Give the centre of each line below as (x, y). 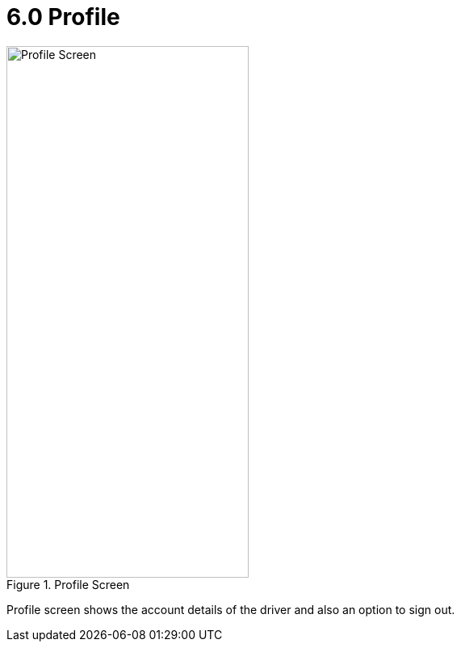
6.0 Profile (63, 17)
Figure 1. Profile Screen (68, 584)
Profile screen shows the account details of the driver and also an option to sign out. (231, 609)
